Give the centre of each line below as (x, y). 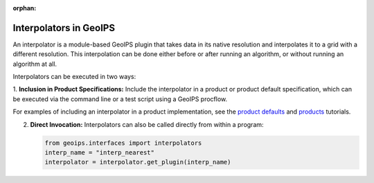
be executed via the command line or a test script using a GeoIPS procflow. (120, 99)
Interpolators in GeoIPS (64, 28)
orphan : (25, 8)
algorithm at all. (35, 64)
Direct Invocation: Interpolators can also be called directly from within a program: (147, 124)
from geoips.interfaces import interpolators (123, 143)
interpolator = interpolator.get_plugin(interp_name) (138, 162)
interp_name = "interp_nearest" (100, 153)
